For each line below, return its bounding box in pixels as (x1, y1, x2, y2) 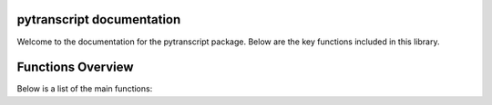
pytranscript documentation (16, 12, 181, 27)
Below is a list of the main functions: (16, 83, 153, 94)
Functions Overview (16, 60, 134, 75)
